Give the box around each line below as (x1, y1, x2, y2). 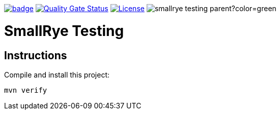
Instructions (4, 49, 67, 62)
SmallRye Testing (4, 22, 124, 40)
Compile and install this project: (4, 70, 110, 79)
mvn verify (4, 86, 47, 94)
